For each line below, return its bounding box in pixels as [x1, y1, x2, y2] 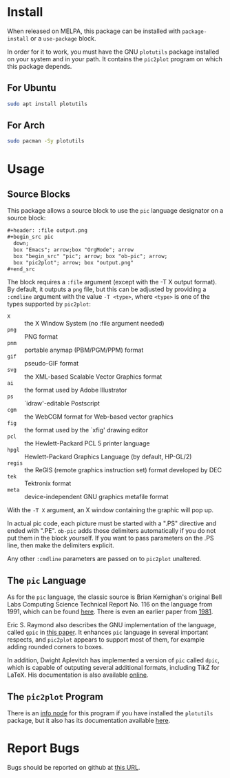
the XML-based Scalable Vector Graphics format [24, 372, 163, 381]
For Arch [7, 120, 45, 132]
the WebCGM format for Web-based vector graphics [24, 412, 174, 421]
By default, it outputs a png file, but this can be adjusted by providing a [7, 285, 207, 293]
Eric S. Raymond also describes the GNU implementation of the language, [7, 621, 217, 629]
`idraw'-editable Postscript [24, 399, 100, 408]
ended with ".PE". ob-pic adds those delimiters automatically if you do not [7, 527, 216, 535]
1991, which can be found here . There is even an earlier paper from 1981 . [7, 607, 213, 616]
